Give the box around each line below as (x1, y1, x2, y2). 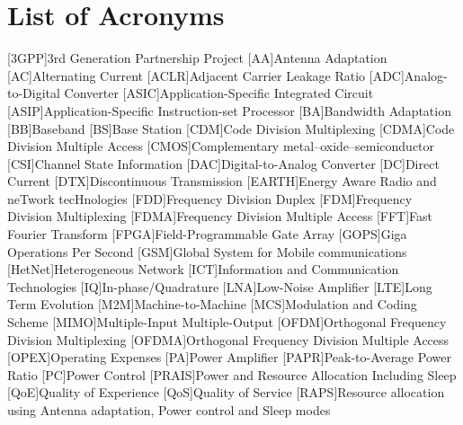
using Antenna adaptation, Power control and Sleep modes (7, 401, 331, 419)
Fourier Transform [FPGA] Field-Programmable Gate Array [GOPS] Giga (7, 225, 407, 243)
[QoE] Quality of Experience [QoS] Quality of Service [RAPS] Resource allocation (7, 383, 445, 402)
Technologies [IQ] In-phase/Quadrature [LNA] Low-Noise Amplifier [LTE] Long (7, 277, 432, 296)
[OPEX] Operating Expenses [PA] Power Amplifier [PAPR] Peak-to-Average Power (7, 348, 451, 367)
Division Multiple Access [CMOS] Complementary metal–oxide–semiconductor (7, 137, 435, 155)
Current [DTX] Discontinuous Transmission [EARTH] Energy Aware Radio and (7, 172, 437, 190)
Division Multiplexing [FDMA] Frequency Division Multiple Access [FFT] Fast (7, 207, 433, 226)
